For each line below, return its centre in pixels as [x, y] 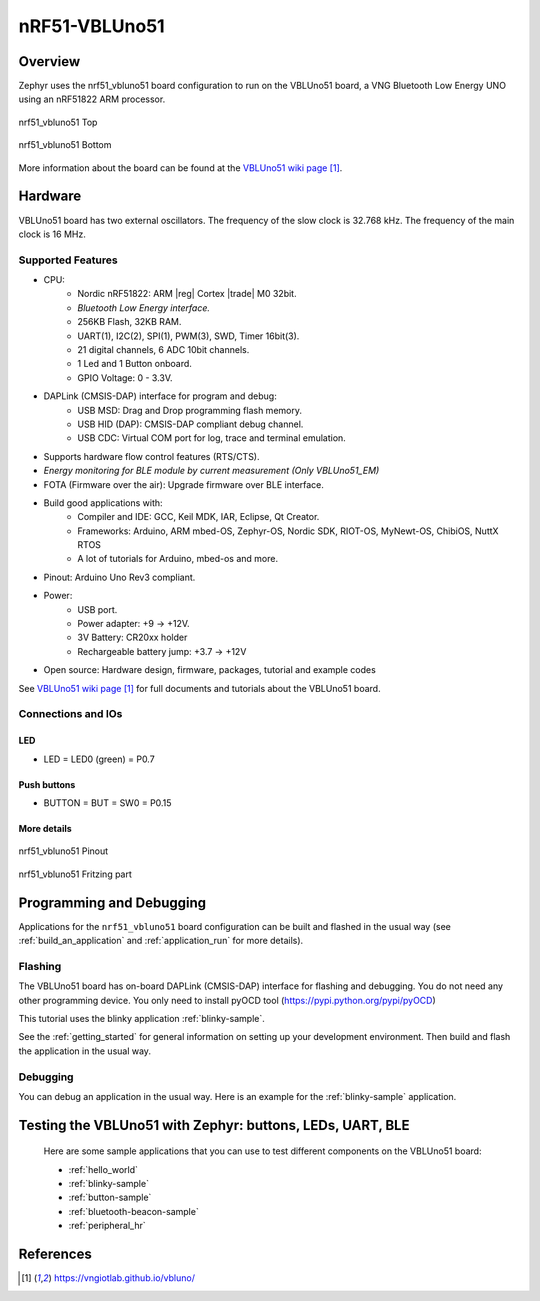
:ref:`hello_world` [103, 1169]
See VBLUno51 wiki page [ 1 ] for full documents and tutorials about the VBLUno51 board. [199, 688]
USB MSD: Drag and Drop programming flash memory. [189, 410]
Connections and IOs [70, 714]
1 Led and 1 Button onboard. [134, 364]
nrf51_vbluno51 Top [58, 122]
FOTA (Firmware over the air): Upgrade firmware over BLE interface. [184, 484]
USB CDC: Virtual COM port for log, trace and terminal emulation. [212, 438]
